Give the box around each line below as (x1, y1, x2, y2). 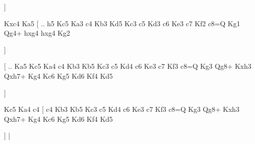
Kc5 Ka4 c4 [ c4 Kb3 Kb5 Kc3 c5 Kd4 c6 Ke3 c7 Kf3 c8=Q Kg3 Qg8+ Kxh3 (4, 104, 240, 114)
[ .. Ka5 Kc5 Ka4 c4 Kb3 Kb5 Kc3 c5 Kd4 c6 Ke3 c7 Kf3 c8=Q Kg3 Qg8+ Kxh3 (4, 61, 252, 71)
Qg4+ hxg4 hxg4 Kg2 (4, 28, 70, 38)
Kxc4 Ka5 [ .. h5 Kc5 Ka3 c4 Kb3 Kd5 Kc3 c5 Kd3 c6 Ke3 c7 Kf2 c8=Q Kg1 (4, 18, 240, 28)
